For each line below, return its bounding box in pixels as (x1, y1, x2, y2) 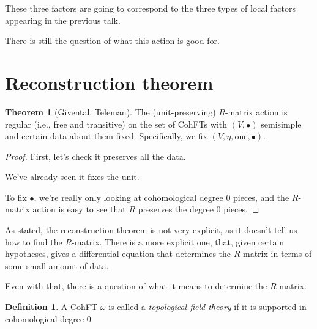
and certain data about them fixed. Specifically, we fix (5, 129, 208, 142)
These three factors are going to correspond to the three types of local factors (5, 2, 296, 14)
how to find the (5, 235, 62, 248)
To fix (5, 190, 27, 203)
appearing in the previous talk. (5, 13, 121, 26)
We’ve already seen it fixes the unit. (5, 170, 140, 183)
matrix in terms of (243, 247, 312, 260)
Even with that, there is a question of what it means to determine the (5, 280, 267, 292)
